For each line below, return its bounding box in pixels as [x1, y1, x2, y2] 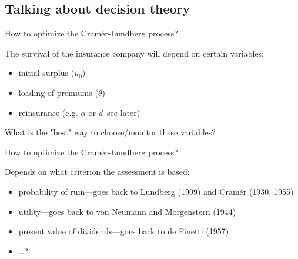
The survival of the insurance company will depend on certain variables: [5, 47, 264, 59]
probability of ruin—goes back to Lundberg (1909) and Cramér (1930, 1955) [18, 185, 294, 197]
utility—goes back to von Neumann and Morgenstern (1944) [18, 205, 236, 217]
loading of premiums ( [18, 86, 98, 98]
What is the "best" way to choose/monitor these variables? [5, 126, 216, 138]
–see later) [103, 106, 140, 118]
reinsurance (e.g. [18, 106, 78, 118]
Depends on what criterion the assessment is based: [5, 165, 190, 178]
